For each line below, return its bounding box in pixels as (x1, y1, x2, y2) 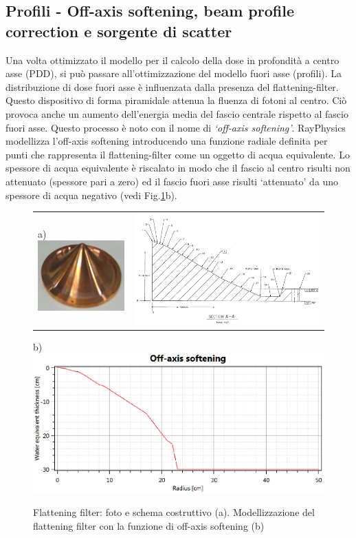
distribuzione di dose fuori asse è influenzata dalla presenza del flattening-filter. (5, 79, 339, 94)
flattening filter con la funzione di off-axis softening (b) (33, 519, 265, 533)
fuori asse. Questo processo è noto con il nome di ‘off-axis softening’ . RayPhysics (5, 120, 346, 134)
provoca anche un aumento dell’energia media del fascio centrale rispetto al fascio (5, 106, 348, 121)
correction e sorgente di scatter (5, 20, 232, 41)
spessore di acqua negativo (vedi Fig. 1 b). (5, 187, 177, 202)
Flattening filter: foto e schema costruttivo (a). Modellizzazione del (33, 505, 315, 519)
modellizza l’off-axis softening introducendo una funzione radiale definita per (5, 134, 328, 148)
